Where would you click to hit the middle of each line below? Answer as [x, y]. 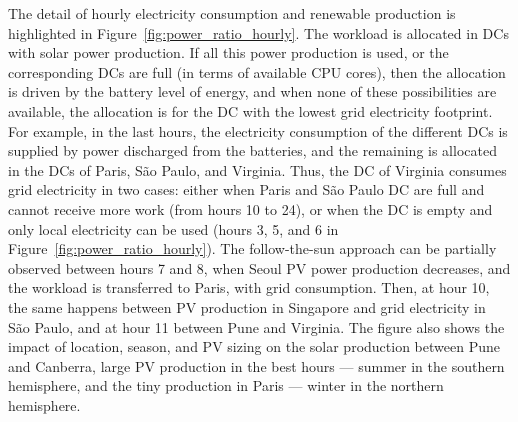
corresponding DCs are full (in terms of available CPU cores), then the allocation [257, 71]
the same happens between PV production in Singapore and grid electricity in [247, 306]
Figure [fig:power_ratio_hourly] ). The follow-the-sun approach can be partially [252, 248]
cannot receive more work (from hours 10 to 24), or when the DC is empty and [250, 208]
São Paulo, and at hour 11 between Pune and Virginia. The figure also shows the [256, 326]
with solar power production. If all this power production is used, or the [228, 52]
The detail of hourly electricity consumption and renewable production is [232, 13]
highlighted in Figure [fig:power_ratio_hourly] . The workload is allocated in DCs [258, 32]
